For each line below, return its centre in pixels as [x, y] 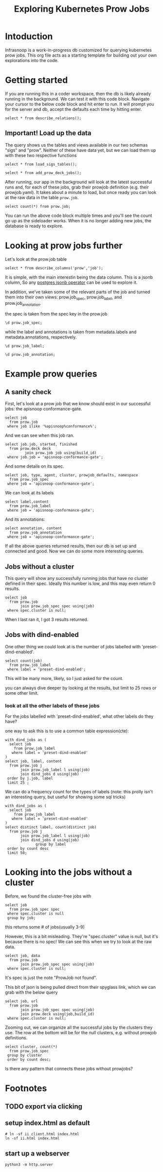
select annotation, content [34, 529]
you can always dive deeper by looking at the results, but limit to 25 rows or [81, 688]
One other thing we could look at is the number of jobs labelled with [73, 646]
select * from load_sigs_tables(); [41, 164]
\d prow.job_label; [25, 346]
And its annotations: [25, 519]
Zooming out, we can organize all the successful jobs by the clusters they [79, 1027]
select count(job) [24, 661]
